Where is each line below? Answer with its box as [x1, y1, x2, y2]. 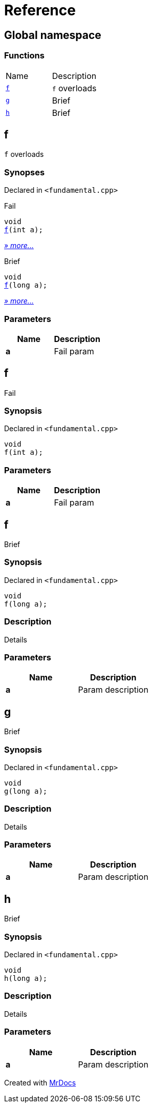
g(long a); [4, 787, 48, 795]
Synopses [4, 167, 45, 177]
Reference [4, 2, 76, 19]
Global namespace [4, 28, 101, 42]
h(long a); [4, 974, 48, 983]
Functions [4, 50, 45, 61]
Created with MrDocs [4, 1078, 76, 1087]
